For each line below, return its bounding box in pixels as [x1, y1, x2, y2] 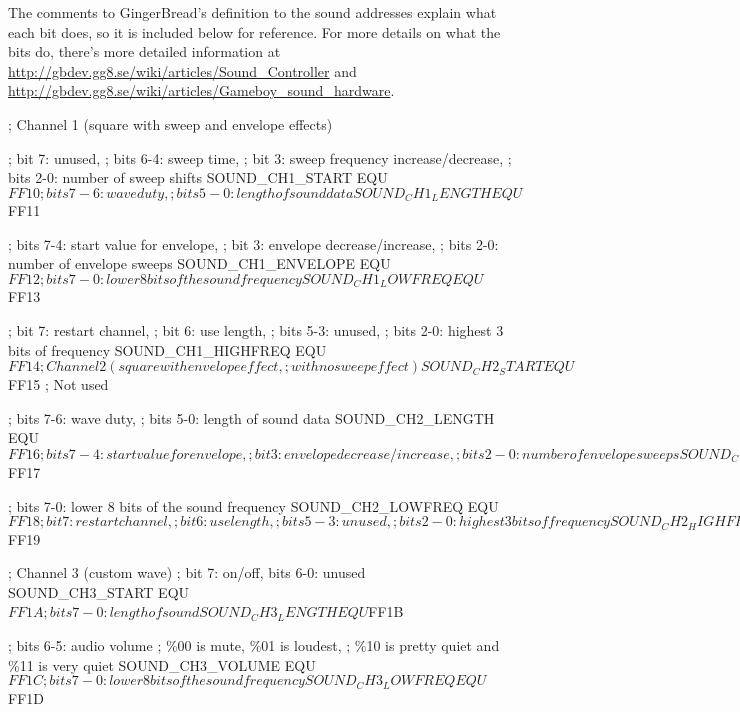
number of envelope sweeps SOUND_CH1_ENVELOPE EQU [8, 253, 391, 274]
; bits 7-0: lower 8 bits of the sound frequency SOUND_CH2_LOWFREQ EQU [8, 495, 499, 516]
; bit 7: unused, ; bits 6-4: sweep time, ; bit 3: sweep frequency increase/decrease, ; [8, 147, 512, 168]
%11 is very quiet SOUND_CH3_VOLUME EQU [8, 654, 316, 675]
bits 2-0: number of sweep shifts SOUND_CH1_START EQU [8, 167, 388, 188]
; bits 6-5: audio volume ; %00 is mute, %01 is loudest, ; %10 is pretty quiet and [8, 635, 500, 656]
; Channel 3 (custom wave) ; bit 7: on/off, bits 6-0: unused [8, 562, 366, 583]
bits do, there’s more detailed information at [8, 41, 281, 62]
